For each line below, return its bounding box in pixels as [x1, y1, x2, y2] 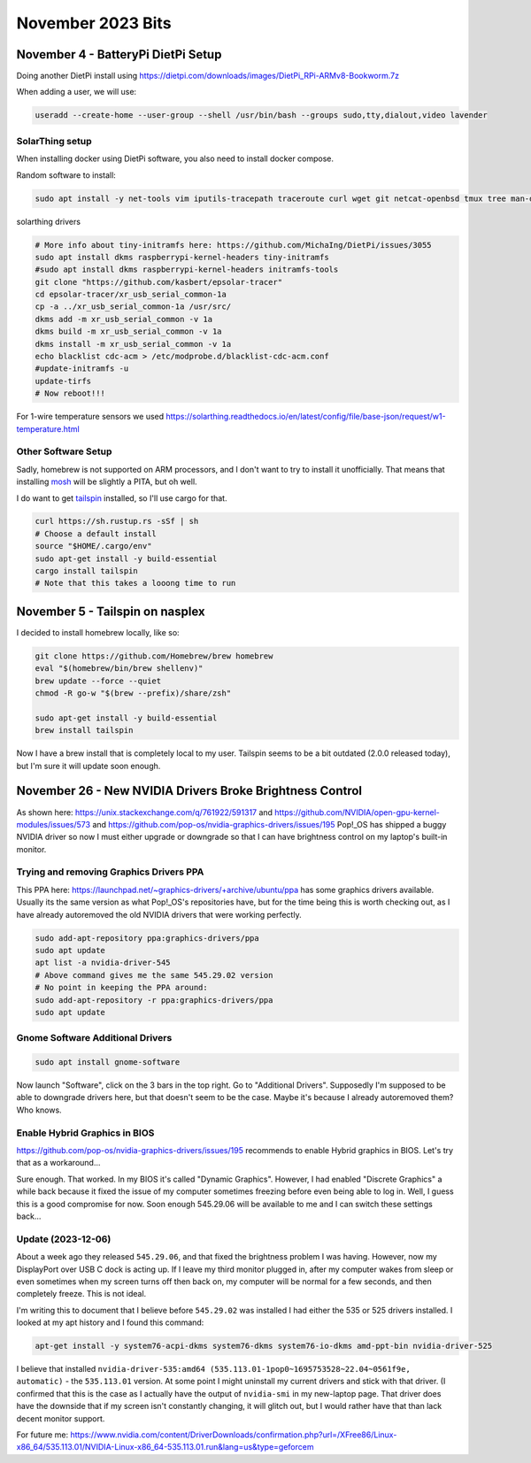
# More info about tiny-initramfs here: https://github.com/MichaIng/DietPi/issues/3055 [35, 240, 433, 250]
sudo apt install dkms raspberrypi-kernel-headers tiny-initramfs [35, 252, 329, 262]
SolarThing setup [16, 135, 92, 147]
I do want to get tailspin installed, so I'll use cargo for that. [16, 492, 227, 504]
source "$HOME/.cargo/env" [35, 541, 152, 551]
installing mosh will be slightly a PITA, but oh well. [16, 476, 198, 487]
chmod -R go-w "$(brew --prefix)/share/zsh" [35, 689, 232, 698]
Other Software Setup [16, 445, 112, 458]
